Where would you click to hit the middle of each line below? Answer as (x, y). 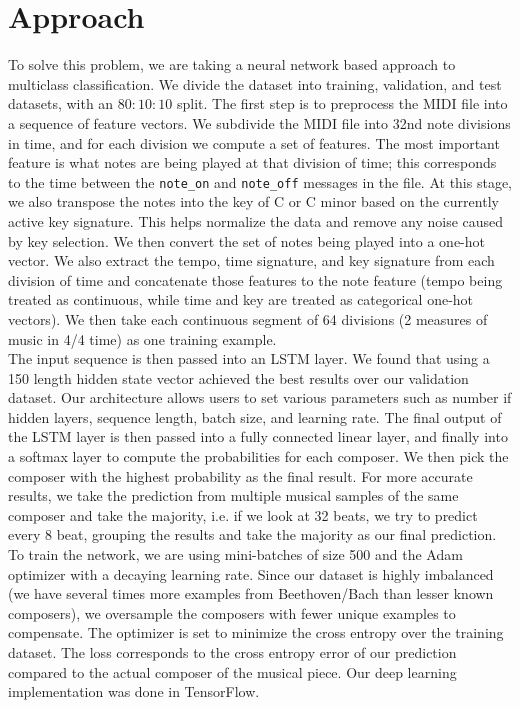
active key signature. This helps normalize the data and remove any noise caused (256, 220)
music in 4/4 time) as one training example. (142, 338)
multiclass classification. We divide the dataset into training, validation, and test (255, 83)
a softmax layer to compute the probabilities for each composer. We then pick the (258, 456)
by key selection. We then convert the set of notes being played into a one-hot (247, 240)
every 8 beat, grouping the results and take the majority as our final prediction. (252, 534)
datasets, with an (61, 103)
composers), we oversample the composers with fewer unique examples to (232, 612)
